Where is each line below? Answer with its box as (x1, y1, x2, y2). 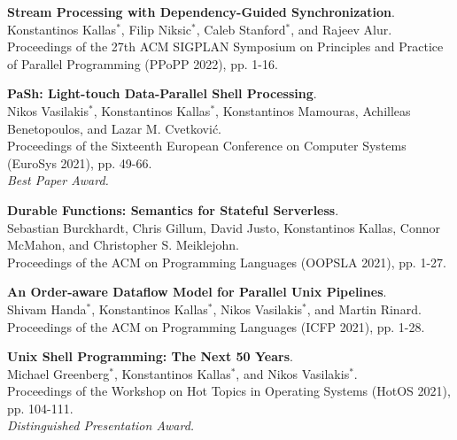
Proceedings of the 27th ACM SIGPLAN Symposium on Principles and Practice (7, 37, 444, 56)
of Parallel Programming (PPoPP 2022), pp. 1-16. (7, 54, 278, 73)
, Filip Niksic (120, 19, 192, 38)
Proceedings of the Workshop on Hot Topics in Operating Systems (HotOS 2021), (7, 382, 451, 400)
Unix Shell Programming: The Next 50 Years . (7, 347, 293, 366)
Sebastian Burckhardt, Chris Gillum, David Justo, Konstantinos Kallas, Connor (7, 218, 441, 236)
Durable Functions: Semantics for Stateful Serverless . (7, 200, 339, 219)
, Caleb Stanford (196, 19, 286, 38)
